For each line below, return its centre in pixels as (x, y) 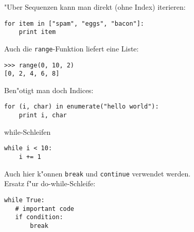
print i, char (43, 115)
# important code (45, 209)
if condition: (39, 217)
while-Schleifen (28, 131)
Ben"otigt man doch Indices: (49, 90)
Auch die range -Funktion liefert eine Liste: (72, 48)
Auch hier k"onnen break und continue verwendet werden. (98, 173)
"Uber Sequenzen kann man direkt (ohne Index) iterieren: (95, 7)
